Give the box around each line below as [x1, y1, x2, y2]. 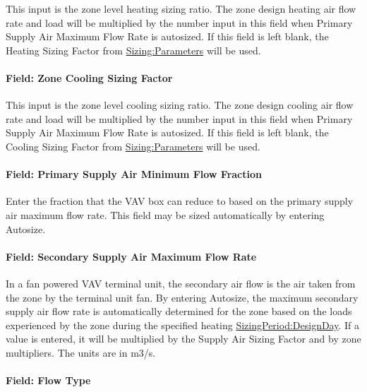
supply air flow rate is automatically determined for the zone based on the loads [6, 304, 352, 319]
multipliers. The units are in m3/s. [6, 345, 156, 360]
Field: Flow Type [6, 373, 91, 388]
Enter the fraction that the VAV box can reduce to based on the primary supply [6, 194, 354, 208]
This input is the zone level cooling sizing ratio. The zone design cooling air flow [6, 97, 354, 112]
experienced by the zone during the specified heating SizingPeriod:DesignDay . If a [6, 317, 360, 332]
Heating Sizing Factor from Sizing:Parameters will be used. [6, 42, 261, 57]
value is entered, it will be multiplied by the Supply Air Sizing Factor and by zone [6, 331, 361, 346]
